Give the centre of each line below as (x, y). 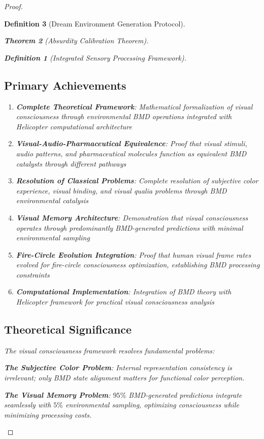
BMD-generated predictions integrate (185, 394)
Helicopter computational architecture (74, 126)
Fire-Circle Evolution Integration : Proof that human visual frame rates (134, 254)
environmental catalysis (52, 200)
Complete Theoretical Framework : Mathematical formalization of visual (134, 106)
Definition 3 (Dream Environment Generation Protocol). (95, 23)
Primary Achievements (65, 85)
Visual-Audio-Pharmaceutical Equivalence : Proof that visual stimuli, (131, 143)
